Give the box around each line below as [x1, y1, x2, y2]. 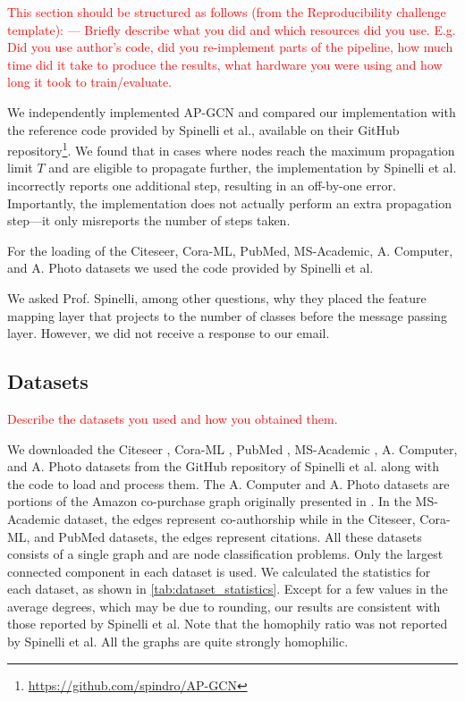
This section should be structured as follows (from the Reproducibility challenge [7, 3, 446, 21]
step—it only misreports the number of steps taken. [7, 211, 291, 230]
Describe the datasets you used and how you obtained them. [7, 409, 338, 427]
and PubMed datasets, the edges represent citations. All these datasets [34, 527, 422, 545]
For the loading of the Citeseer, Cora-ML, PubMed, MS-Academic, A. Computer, [7, 241, 453, 259]
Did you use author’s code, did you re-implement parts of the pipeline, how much [7, 38, 453, 56]
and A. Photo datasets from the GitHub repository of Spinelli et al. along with [7, 457, 439, 476]
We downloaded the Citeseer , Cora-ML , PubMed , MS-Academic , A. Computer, [7, 439, 458, 458]
